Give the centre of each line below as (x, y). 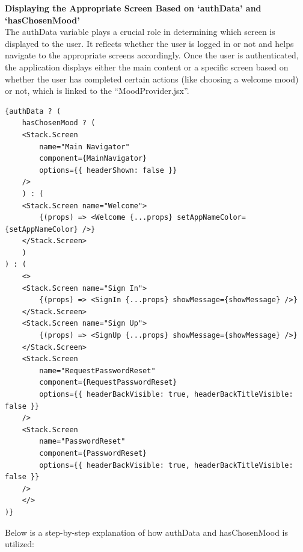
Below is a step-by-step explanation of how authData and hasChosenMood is (147, 532)
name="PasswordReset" (82, 442)
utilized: (20, 544)
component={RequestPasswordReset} (108, 383)
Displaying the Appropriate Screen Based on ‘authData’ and (133, 8)
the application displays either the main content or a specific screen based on (147, 67)
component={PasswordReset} (93, 453)
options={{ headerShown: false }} (108, 170)
